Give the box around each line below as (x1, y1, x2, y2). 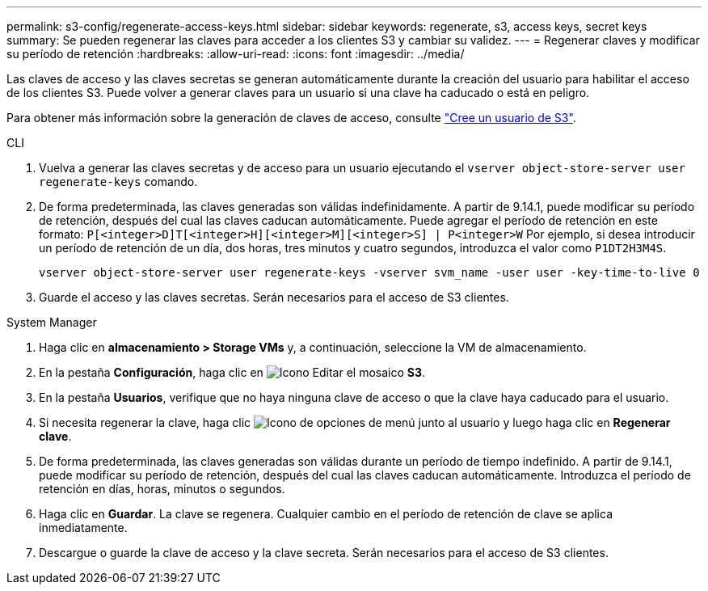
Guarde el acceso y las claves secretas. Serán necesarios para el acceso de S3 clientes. (39, 290, 509, 304)
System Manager (6, 315, 97, 329)
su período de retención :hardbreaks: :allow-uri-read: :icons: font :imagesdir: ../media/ (6, 47, 465, 61)
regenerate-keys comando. (39, 175, 198, 188)
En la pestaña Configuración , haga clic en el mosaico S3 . (39, 365, 426, 379)
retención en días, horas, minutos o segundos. (39, 482, 285, 496)
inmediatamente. (39, 521, 128, 534)
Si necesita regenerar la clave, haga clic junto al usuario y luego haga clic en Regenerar (39, 416, 671, 429)
